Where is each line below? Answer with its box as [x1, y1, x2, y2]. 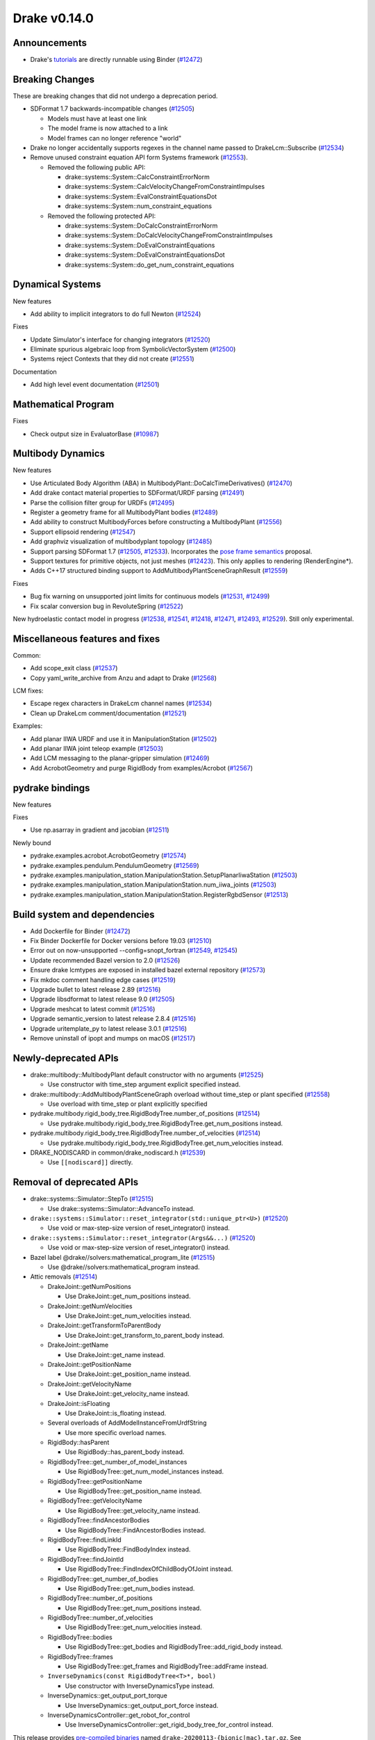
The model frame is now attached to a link [47, 124, 168, 132]
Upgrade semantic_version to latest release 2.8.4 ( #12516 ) [30, 1015, 197, 1023]
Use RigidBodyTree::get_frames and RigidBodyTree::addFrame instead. [65, 1662, 269, 1670]
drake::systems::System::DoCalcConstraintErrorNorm [65, 221, 218, 230]
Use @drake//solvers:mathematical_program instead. [47, 1263, 201, 1272]
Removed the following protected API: [47, 212, 156, 220]
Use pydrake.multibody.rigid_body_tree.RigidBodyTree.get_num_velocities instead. [47, 1139, 284, 1147]
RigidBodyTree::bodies [47, 1633, 112, 1641]
